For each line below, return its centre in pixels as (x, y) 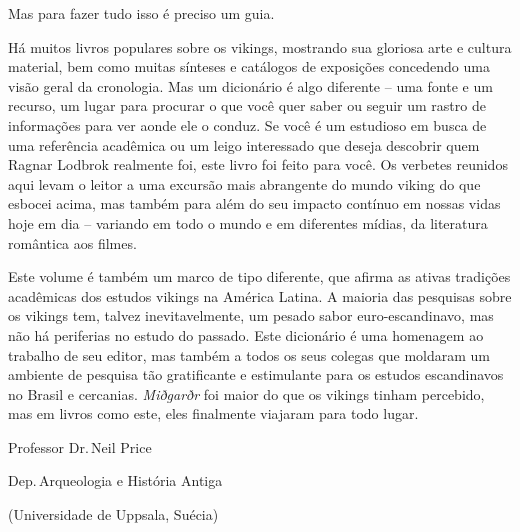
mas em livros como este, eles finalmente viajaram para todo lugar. (213, 413)
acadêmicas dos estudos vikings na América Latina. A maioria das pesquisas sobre (260, 295)
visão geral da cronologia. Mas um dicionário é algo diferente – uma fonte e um (250, 85)
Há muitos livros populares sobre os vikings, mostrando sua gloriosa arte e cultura (260, 46)
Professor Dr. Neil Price (80, 446)
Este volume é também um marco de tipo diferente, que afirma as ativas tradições (259, 276)
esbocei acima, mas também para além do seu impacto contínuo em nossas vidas (254, 203)
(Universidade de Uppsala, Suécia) (113, 514)
